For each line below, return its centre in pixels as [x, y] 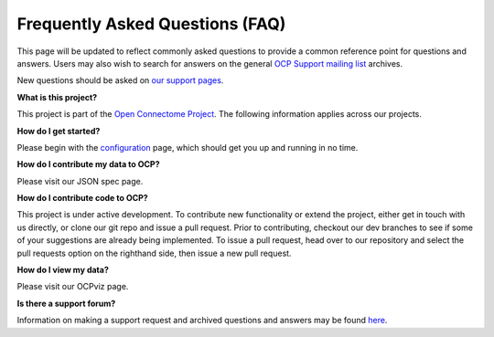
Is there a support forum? [66, 303]
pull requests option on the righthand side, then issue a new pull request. [154, 253]
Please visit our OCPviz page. [73, 287]
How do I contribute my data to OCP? [88, 164]
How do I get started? [59, 131]
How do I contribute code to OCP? [82, 198]
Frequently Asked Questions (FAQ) [151, 24]
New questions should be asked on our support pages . [120, 80]
